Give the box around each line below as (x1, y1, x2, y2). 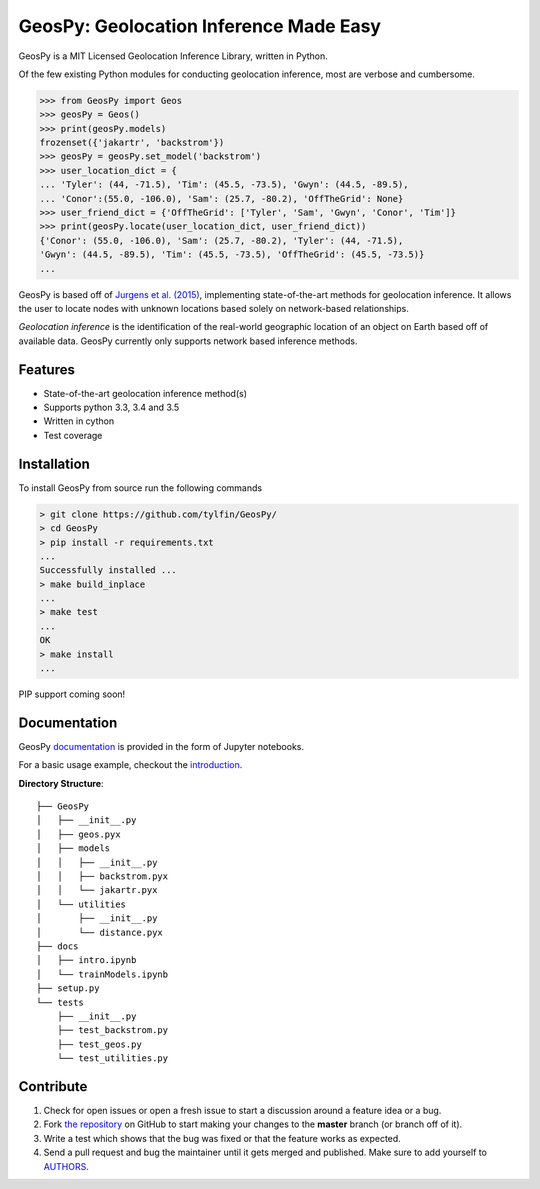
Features (18, 361, 75, 378)
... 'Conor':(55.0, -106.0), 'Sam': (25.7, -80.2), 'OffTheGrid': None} (39, 193, 404, 204)
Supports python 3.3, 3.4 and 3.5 (43, 401, 180, 414)
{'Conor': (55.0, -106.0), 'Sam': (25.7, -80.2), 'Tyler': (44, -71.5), (39, 235, 404, 246)
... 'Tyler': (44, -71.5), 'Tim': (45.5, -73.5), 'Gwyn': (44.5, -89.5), (39, 179, 409, 190)
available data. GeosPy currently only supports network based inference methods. (18, 335, 358, 347)
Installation (18, 455, 90, 472)
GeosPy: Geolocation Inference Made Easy (18, 15, 382, 37)
